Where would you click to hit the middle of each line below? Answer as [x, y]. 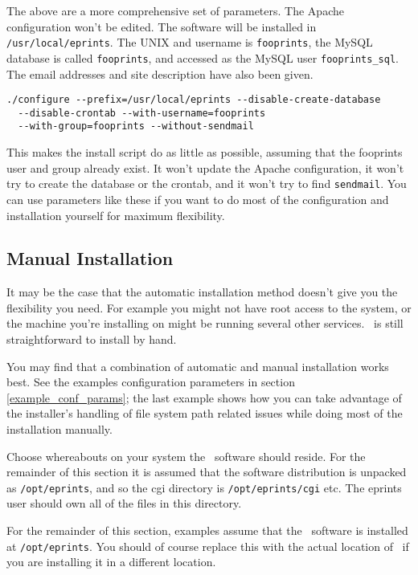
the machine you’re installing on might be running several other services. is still [205, 323]
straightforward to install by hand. [92, 339]
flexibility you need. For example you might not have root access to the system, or [209, 307]
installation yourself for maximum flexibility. [116, 215]
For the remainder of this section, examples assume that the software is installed [207, 530]
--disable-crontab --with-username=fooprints [142, 113]
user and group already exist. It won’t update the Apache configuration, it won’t [205, 167]
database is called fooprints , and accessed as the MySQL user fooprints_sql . [203, 57]
